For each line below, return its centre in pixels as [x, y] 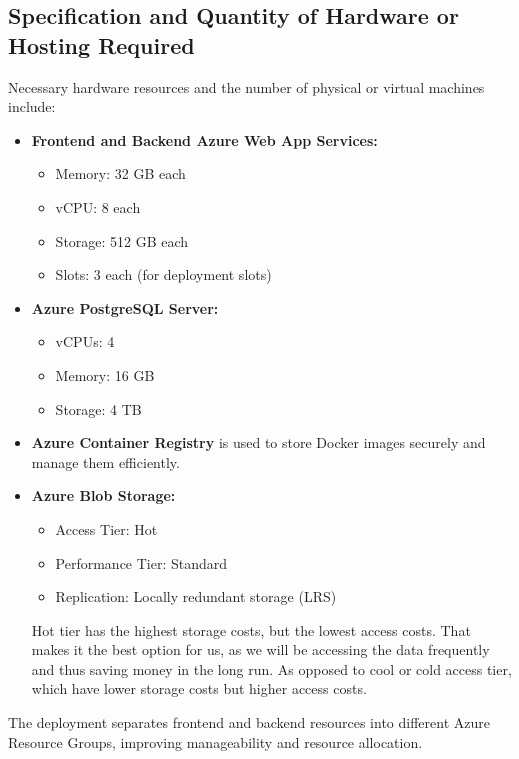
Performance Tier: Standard [141, 562]
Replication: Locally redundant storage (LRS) [196, 596]
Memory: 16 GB [105, 374]
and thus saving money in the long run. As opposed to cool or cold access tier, [271, 668]
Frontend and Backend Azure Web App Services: [204, 139]
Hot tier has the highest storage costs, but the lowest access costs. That [251, 629]
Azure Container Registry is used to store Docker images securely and [258, 442]
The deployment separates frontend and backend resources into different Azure [249, 722]
